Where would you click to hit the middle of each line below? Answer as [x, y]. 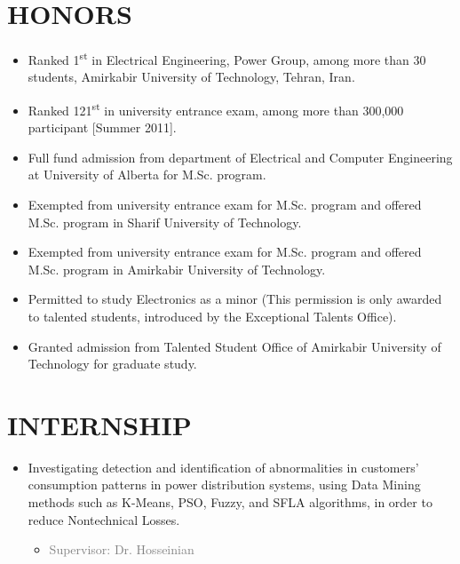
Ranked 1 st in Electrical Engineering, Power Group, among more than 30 [227, 58]
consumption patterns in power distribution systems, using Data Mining [224, 485]
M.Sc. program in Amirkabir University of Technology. [177, 269]
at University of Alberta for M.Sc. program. [147, 175]
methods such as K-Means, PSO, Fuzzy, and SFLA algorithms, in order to [230, 502]
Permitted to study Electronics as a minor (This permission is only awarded [235, 299]
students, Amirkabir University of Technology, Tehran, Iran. [191, 77]
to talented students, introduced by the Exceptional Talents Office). [212, 316]
